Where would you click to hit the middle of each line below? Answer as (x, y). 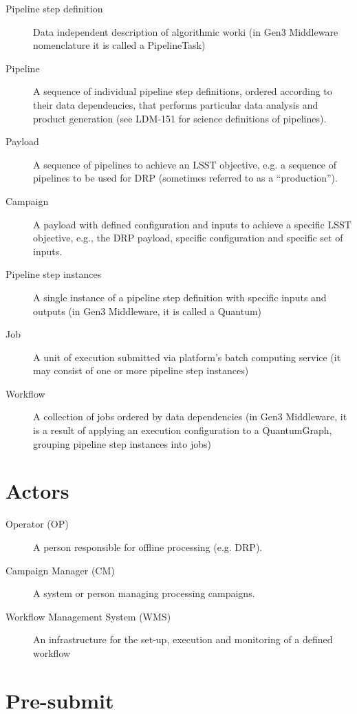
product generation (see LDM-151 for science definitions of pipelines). (180, 118)
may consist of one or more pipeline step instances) (141, 370)
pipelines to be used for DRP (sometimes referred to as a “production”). (185, 178)
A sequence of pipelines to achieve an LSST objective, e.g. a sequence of (185, 164)
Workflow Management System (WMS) (88, 616)
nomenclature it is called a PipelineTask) (119, 45)
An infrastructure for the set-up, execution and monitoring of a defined (183, 639)
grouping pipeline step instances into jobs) (122, 443)
